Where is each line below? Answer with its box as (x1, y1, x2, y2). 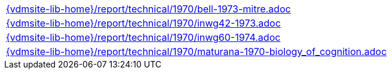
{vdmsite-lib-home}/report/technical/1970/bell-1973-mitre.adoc (6, 3, 291, 15)
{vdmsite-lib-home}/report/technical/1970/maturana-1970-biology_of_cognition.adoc (6, 46, 387, 57)
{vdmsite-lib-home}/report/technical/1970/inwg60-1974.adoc (6, 31, 281, 43)
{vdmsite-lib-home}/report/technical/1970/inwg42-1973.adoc (6, 17, 281, 29)
